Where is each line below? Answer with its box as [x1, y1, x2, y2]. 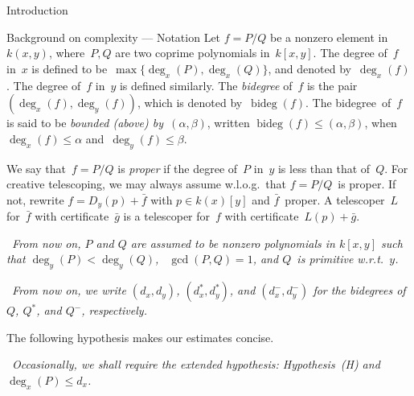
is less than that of [277, 159, 371, 176]
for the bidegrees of [313, 282, 406, 299]
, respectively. [81, 302, 147, 319]
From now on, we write [12, 282, 126, 299]
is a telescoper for [123, 208, 211, 225]
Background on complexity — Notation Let [6, 28, 221, 45]
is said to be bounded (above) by [6, 114, 164, 131]
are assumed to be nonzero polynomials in [130, 234, 335, 251]
